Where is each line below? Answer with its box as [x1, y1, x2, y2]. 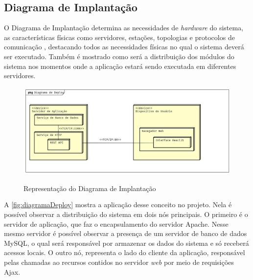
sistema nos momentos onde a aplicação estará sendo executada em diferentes [4, 61, 236, 71]
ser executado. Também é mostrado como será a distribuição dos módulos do [4, 51, 234, 61]
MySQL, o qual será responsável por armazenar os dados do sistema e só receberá [4, 237, 249, 248]
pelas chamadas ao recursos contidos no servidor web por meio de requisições [4, 257, 234, 267]
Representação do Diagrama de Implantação [23, 183, 156, 193]
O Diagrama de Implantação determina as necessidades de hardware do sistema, [4, 22, 244, 33]
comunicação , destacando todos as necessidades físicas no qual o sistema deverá [4, 42, 244, 52]
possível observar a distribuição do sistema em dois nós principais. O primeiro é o [4, 209, 248, 219]
